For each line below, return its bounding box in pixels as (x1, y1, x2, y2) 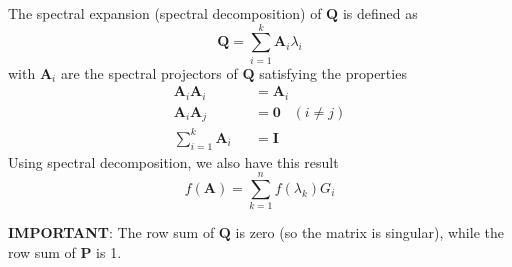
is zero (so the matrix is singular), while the (235, 222, 504, 243)
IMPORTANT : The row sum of (8, 222, 215, 243)
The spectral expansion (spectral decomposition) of (8, 3, 322, 23)
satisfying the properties (259, 62, 407, 83)
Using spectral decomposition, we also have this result (8, 151, 339, 172)
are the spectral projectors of (60, 62, 238, 83)
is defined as (342, 3, 418, 23)
